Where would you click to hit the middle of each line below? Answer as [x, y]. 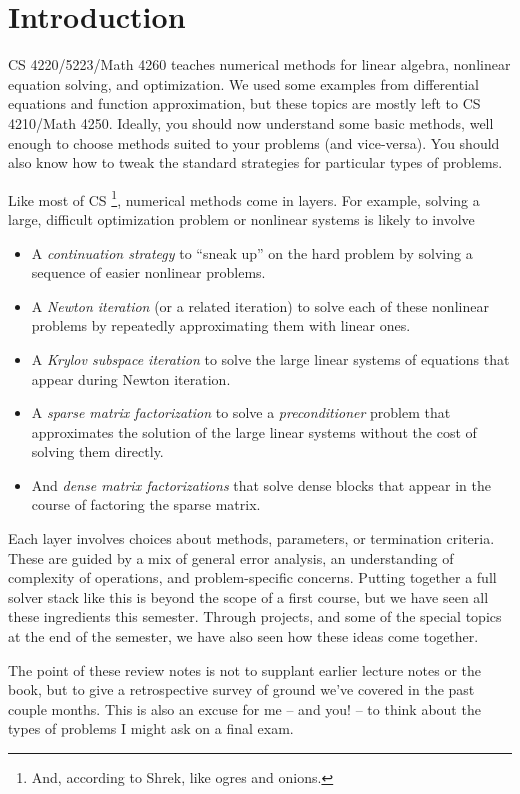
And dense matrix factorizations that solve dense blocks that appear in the [261, 484]
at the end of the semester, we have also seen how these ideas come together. [243, 636]
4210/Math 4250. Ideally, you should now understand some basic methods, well [251, 122]
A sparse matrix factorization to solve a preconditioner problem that [241, 412]
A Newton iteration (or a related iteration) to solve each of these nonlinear [260, 305]
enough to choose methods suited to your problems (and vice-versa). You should [254, 142]
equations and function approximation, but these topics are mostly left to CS [244, 103]
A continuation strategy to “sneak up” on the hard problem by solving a [252, 252]
